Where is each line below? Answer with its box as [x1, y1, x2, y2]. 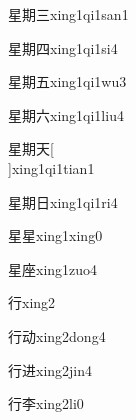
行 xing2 [8, 292, 56, 313]
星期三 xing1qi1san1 [8, 4, 129, 24]
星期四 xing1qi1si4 [8, 37, 118, 58]
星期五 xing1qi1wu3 [8, 71, 127, 92]
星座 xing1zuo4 [8, 258, 98, 279]
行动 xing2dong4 [8, 325, 106, 346]
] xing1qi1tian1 [8, 157, 95, 178]
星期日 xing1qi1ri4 [8, 191, 118, 212]
